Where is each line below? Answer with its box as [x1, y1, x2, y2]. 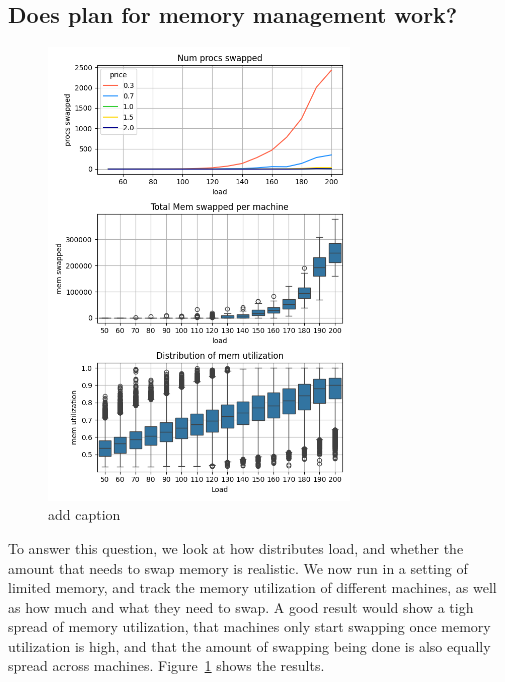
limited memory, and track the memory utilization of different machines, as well [8, 577, 497, 598]
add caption [48, 504, 121, 525]
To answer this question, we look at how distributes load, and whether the [8, 537, 464, 558]
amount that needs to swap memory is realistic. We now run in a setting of [8, 557, 468, 578]
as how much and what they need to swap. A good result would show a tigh [8, 596, 474, 617]
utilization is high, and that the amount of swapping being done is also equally [8, 635, 491, 656]
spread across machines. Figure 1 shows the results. [8, 655, 325, 676]
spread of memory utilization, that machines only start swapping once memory [8, 616, 491, 637]
